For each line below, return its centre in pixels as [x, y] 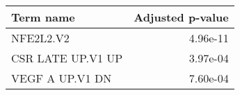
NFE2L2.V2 [40, 38]
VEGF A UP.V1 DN [62, 78]
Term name [43, 17]
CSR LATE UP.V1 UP [67, 58]
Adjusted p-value [181, 17]
